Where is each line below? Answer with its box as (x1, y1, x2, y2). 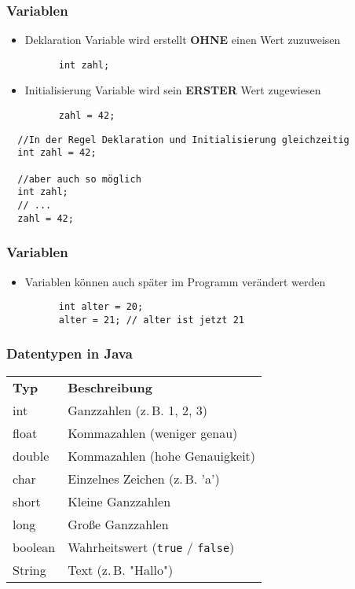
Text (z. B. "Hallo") (68, 560, 174, 579)
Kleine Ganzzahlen (68, 491, 171, 510)
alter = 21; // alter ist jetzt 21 (58, 314, 244, 326)
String (13, 560, 46, 579)
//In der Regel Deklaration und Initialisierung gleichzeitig (17, 134, 350, 145)
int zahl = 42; (17, 147, 97, 159)
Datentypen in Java (6, 344, 133, 363)
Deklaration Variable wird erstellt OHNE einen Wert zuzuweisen (24, 31, 341, 48)
